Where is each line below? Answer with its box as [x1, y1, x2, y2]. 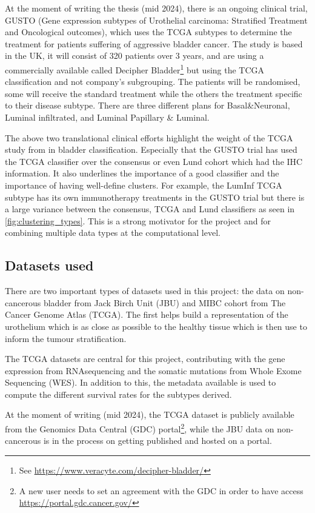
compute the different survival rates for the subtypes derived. [5, 387, 232, 400]
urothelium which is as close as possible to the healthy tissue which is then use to [5, 320, 307, 332]
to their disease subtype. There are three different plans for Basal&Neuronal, [5, 99, 290, 112]
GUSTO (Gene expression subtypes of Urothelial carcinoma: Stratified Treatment [5, 13, 308, 26]
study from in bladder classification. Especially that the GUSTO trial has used [5, 143, 297, 156]
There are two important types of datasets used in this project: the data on [5, 284, 285, 297]
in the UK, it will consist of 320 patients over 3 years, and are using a [5, 49, 264, 62]
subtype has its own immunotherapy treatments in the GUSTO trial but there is [5, 190, 305, 203]
